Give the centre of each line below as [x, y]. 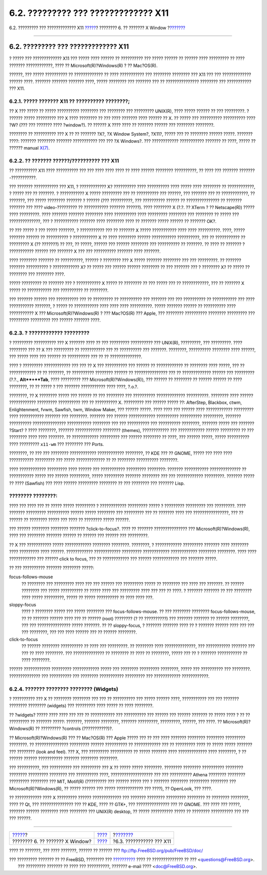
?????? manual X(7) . [29, 148]
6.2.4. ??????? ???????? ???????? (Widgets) [64, 689]
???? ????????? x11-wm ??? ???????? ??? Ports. [57, 444]
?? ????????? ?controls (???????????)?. [74, 729]
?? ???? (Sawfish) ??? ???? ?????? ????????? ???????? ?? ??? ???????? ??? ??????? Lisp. [97, 483]
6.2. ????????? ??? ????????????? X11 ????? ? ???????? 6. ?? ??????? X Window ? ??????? [97, 28]
